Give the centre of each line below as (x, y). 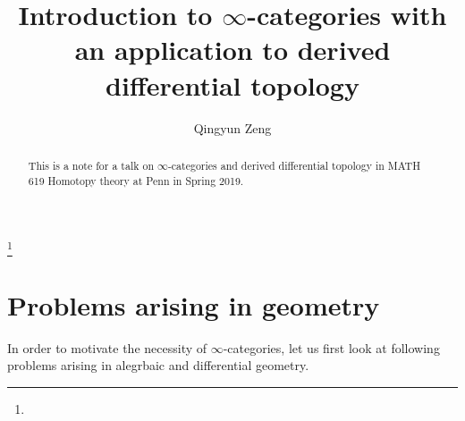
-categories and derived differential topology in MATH (294, 165)
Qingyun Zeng (232, 127)
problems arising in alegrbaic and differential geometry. (158, 365)
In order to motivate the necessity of (107, 347)
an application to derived (232, 50)
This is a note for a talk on (91, 165)
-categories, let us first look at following (331, 347)
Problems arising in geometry (194, 304)
